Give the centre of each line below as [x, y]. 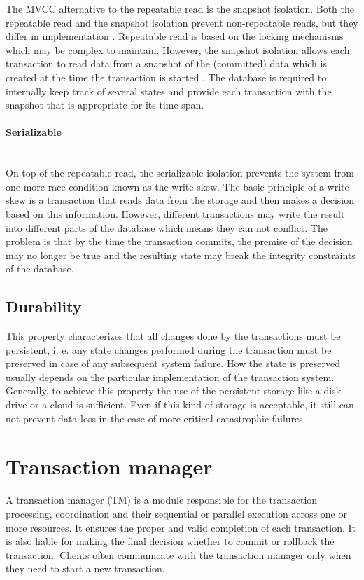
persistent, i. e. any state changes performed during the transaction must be [169, 349]
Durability [44, 306]
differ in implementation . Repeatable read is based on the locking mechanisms [175, 36]
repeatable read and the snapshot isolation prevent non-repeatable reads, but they [182, 22]
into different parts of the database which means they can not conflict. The [167, 227]
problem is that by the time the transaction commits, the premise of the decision [179, 241]
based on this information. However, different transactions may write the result [175, 213]
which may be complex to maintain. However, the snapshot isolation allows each [178, 49]
